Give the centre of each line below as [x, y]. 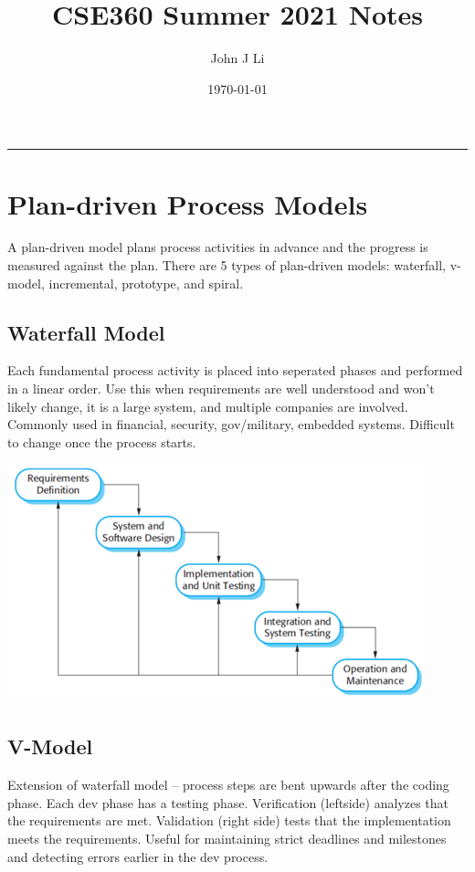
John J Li [237, 58]
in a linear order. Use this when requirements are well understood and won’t [221, 389]
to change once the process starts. [102, 441]
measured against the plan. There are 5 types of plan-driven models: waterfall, [227, 265]
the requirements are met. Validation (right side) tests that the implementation [229, 820]
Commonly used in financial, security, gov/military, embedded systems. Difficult [231, 424]
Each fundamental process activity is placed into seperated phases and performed [235, 370]
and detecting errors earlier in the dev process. [138, 856]
